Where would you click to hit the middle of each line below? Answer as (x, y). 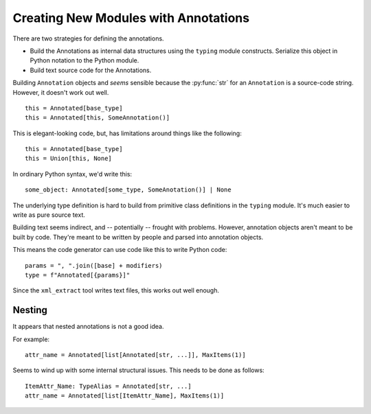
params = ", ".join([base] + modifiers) (94, 265)
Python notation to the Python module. (85, 60)
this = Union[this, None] (69, 159)
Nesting (30, 310)
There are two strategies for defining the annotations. (88, 38)
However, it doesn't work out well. (61, 92)
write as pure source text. (49, 215)
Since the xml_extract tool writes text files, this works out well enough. (116, 290)
